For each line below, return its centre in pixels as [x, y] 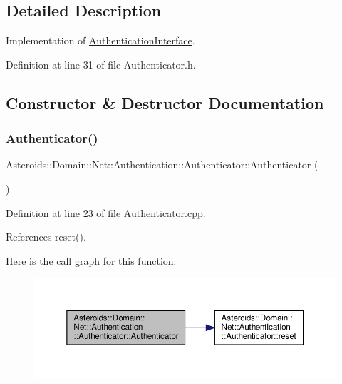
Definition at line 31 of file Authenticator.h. [101, 64]
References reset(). [46, 237]
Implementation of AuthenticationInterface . [100, 40]
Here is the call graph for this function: [91, 260]
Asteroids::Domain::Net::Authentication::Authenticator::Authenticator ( [162, 165]
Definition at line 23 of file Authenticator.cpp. [106, 212]
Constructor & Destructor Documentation [165, 102]
